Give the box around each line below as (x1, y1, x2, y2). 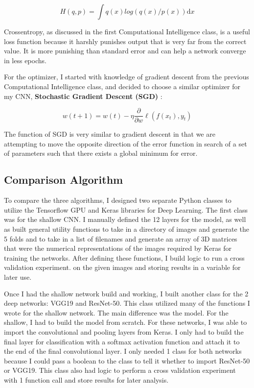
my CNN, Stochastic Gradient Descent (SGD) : (4, 91, 162, 101)
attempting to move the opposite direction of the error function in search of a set (4, 138, 247, 148)
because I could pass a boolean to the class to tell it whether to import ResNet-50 (4, 355, 250, 365)
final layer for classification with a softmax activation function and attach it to (4, 336, 240, 346)
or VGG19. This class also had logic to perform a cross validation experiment (4, 365, 236, 375)
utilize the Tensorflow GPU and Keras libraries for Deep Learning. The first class (4, 204, 248, 215)
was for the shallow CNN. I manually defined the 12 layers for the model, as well (4, 214, 246, 224)
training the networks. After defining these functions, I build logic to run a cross (4, 252, 245, 263)
